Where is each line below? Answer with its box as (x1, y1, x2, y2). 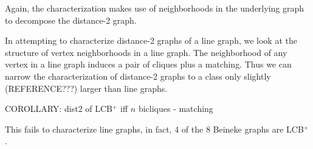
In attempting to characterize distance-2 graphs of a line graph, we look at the (5, 34, 297, 47)
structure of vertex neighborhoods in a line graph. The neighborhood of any (5, 46, 287, 58)
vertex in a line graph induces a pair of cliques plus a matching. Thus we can (5, 58, 292, 71)
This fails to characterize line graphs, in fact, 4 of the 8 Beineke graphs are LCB (5, 122, 304, 135)
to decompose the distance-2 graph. (5, 13, 137, 26)
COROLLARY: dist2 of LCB (5, 102, 113, 115)
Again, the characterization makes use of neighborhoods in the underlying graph (5, 2, 304, 14)
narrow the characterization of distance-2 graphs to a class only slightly (5, 69, 271, 82)
